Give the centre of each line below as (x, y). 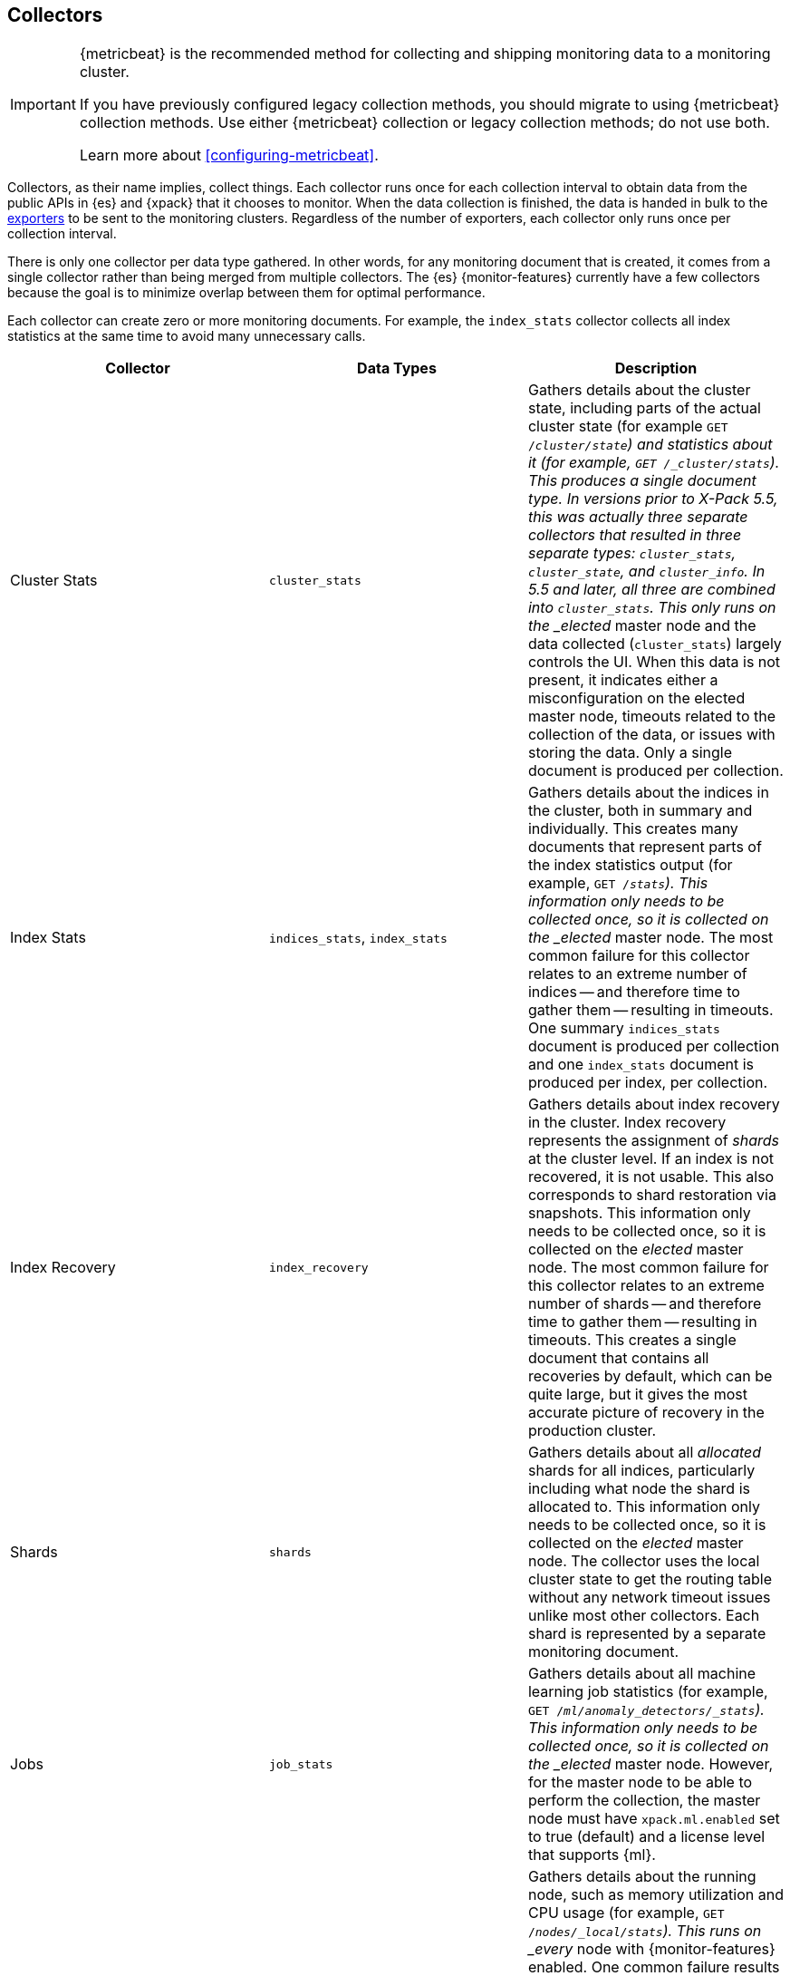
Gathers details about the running (642, 1877)
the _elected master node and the (642, 626)
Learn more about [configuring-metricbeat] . (229, 155)
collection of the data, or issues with (651, 735)
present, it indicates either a (623, 680)
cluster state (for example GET (628, 426)
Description (656, 368)
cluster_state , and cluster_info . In (646, 571)
